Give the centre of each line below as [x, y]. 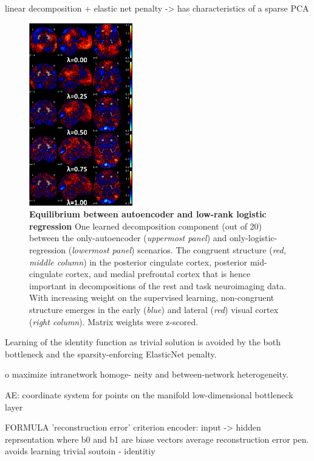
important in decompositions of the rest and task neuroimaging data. [158, 285]
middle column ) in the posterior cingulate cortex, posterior [138, 262]
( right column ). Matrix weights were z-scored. [114, 321]
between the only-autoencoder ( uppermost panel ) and [128, 238]
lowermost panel [102, 250]
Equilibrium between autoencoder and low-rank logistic [148, 214]
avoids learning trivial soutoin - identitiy [80, 451]
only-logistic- [254, 238]
